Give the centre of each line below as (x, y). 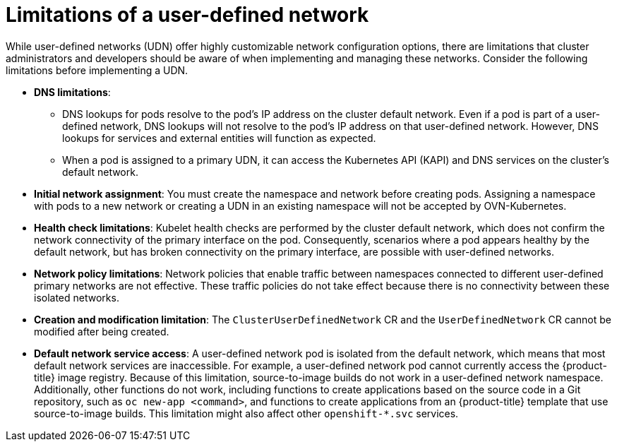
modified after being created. (102, 331)
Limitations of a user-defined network (187, 15)
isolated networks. (77, 297)
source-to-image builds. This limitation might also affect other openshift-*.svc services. (246, 413)
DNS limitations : (72, 92)
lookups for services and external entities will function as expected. (219, 138)
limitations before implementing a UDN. (97, 70)
